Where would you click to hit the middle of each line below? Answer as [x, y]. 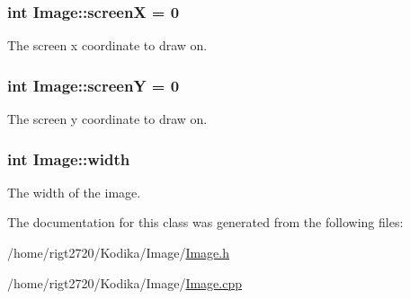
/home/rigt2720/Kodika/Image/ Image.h [118, 253]
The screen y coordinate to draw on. [107, 119]
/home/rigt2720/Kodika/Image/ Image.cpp [125, 282]
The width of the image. [74, 192]
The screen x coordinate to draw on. [107, 45]
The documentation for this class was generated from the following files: [205, 222]
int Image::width [69, 158]
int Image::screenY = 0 [94, 85]
